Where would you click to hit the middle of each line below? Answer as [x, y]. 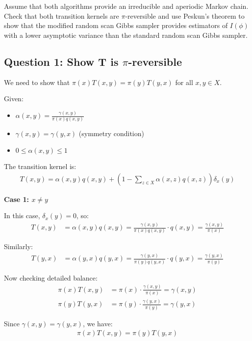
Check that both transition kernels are [62, 15]
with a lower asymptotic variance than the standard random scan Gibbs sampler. [126, 35]
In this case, [22, 215]
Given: [14, 99]
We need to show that [37, 82]
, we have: [98, 323]
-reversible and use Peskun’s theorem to [185, 15]
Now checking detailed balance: [51, 277]
